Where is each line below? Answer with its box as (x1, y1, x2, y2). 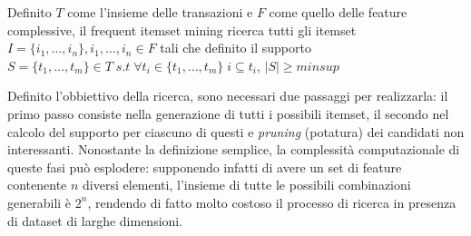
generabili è (7, 192, 72, 211)
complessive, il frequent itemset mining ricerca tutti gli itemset (7, 20, 357, 39)
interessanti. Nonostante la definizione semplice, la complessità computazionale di (7, 140, 460, 159)
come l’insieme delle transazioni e (67, 3, 253, 21)
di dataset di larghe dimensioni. (7, 211, 183, 230)
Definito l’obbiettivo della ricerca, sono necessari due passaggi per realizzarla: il (7, 86, 448, 105)
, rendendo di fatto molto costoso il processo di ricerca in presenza (87, 192, 456, 211)
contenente (7, 175, 67, 194)
